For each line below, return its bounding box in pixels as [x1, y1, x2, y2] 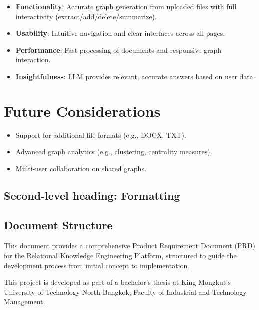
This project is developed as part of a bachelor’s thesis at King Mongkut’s [4, 277, 231, 287]
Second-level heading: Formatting [4, 187, 180, 203]
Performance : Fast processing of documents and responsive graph [15, 44, 222, 55]
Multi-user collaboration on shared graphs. [15, 163, 146, 173]
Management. [4, 296, 45, 307]
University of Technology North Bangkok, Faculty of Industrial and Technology [4, 286, 247, 297]
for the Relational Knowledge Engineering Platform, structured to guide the [4, 250, 237, 261]
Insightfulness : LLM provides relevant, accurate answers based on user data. [15, 71, 255, 81]
